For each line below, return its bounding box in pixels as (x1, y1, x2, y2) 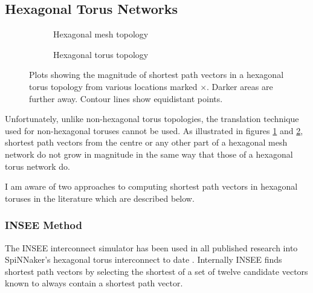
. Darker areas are (207, 80, 273, 92)
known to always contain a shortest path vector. (5, 277, 183, 289)
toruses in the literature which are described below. (5, 192, 195, 204)
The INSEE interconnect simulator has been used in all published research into (5, 241, 298, 254)
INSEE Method (5, 217, 82, 233)
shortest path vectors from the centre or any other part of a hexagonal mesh (5, 136, 288, 149)
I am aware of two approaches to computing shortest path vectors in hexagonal (5, 180, 298, 193)
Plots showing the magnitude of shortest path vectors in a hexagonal (29, 68, 284, 81)
